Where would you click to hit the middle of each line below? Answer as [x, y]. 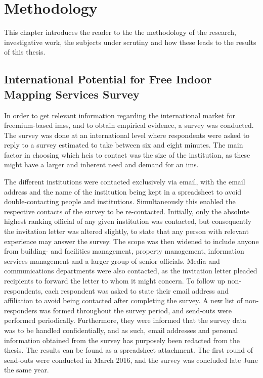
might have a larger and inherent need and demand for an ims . [101, 164]
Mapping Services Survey [72, 94]
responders [21, 310]
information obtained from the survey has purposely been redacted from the [122, 340]
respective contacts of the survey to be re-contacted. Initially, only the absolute [127, 211]
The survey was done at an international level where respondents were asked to [127, 135]
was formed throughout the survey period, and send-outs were [135, 310]
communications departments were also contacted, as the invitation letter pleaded [131, 271]
